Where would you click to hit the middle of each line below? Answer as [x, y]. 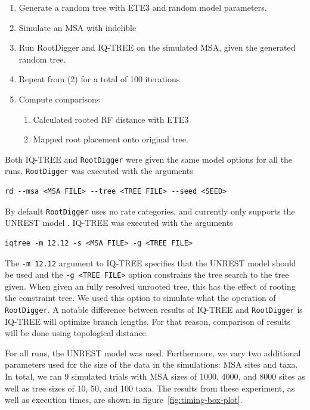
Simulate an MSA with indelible [77, 27]
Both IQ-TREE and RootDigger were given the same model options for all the [149, 159]
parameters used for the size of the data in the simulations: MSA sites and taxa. [151, 364]
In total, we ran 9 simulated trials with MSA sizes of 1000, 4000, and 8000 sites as [155, 376]
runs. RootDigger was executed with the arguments [99, 171]
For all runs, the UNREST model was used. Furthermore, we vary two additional [153, 352]
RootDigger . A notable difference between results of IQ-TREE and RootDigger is [154, 309]
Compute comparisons [59, 99]
